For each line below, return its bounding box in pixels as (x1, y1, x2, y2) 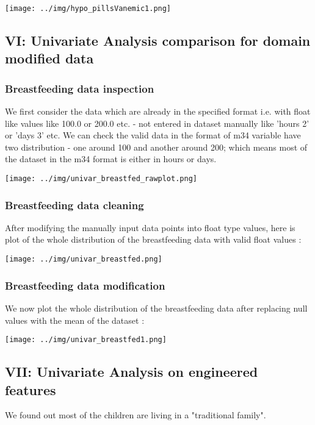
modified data (5, 49, 94, 68)
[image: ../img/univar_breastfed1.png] (5, 335, 167, 345)
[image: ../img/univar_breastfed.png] (5, 255, 162, 264)
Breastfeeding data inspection (5, 80, 154, 96)
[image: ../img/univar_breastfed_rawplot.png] (5, 174, 197, 184)
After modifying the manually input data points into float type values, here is (5, 221, 295, 234)
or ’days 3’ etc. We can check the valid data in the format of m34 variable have (5, 129, 301, 141)
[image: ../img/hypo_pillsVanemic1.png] (5, 4, 172, 13)
